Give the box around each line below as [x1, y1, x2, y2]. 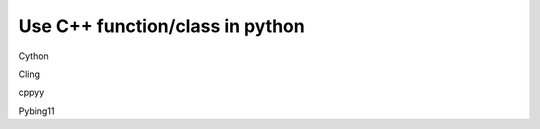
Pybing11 [18, 105, 55, 117]
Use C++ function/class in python [18, 15, 305, 37]
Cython [18, 50, 49, 62]
